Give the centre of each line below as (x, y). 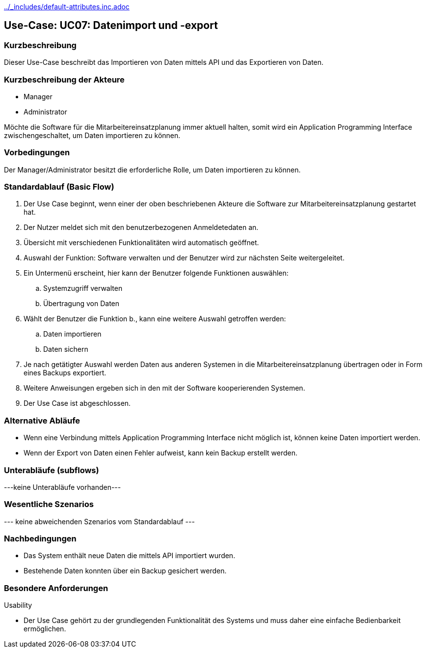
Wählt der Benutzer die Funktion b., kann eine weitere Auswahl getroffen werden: (155, 319)
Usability (18, 605)
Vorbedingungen (37, 153)
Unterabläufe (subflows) (52, 470)
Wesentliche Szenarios (49, 504)
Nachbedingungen (40, 539)
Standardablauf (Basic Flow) (59, 187)
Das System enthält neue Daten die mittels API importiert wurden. (130, 556)
